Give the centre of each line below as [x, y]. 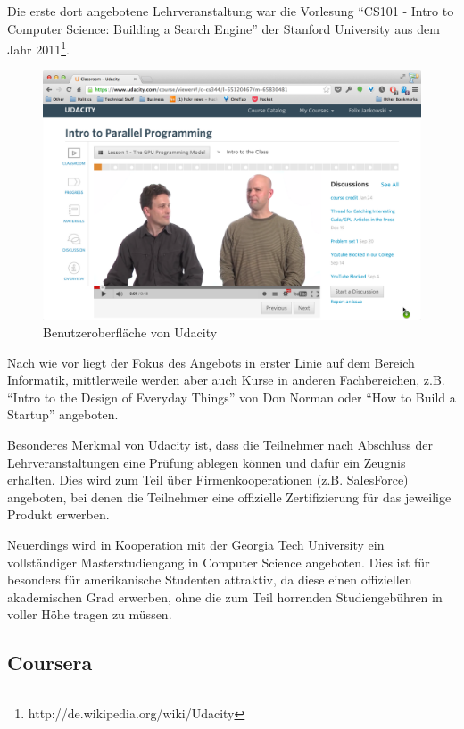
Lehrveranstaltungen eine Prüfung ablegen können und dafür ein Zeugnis [207, 462]
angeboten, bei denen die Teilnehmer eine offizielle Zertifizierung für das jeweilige [229, 497]
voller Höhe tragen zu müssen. [90, 614]
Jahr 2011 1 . [38, 48]
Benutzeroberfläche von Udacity [130, 332]
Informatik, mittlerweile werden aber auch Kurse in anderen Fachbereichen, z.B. [226, 380]
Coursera [50, 663]
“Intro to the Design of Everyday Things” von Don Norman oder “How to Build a [232, 397]
